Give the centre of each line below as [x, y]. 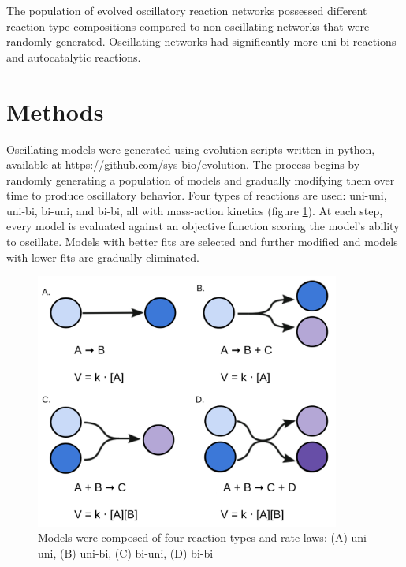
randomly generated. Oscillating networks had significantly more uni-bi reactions [201, 41]
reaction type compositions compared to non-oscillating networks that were [188, 26]
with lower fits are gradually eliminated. [103, 257]
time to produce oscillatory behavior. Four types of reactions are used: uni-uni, [197, 195]
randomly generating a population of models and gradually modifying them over [201, 179]
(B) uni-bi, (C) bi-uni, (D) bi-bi [137, 552]
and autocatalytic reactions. [74, 56]
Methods [55, 111]
